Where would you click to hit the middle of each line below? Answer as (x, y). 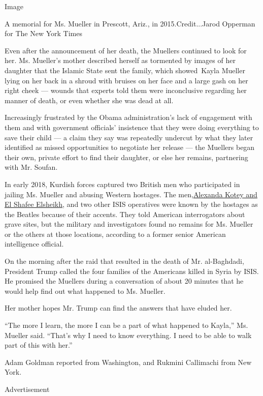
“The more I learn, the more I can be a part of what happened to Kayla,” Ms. (126, 325)
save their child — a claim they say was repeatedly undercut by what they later (129, 137)
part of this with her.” (39, 345)
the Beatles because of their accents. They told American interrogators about (125, 214)
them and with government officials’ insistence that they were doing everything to (132, 127)
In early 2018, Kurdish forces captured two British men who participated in (122, 184)
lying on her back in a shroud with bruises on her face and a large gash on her (126, 80)
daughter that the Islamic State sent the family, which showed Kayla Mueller (125, 70)
